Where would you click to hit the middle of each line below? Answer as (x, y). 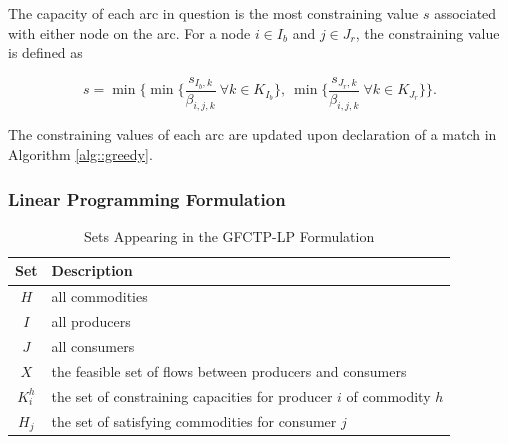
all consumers (93, 346)
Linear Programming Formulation (147, 198)
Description (92, 270)
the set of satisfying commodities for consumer (194, 420)
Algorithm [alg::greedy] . (80, 154)
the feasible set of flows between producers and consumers (229, 370)
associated (465, 13)
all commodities (99, 296)
